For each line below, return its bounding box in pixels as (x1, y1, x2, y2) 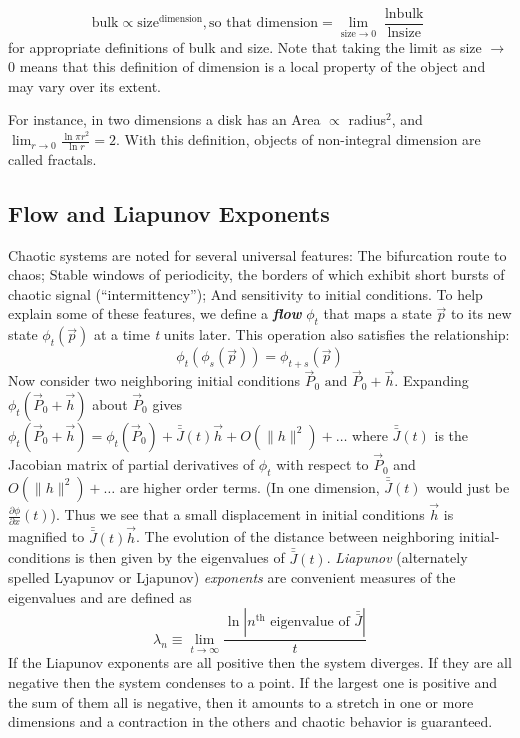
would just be (426, 476, 510, 497)
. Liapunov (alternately (326, 547, 468, 568)
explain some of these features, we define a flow (8, 303, 302, 324)
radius (348, 109, 386, 130)
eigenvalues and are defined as (8, 586, 192, 607)
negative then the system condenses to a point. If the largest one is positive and (8, 672, 497, 693)
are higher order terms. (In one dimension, (119, 476, 380, 497)
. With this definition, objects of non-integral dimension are (116, 129, 481, 150)
